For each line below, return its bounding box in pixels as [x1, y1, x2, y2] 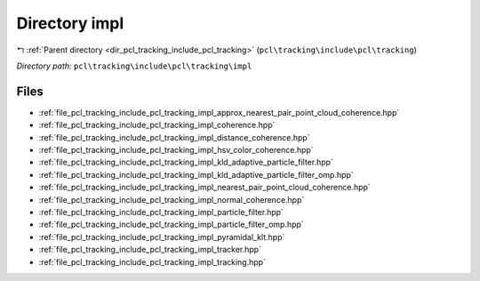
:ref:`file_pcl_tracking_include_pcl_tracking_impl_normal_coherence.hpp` [38, 194, 305, 205]
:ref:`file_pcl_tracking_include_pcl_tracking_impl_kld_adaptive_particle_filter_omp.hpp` [38, 169, 355, 180]
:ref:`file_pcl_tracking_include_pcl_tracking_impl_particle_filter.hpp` [38, 206, 284, 217]
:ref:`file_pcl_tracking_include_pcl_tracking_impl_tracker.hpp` [38, 245, 262, 255]
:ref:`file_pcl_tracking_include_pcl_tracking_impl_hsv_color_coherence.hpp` [38, 145, 315, 156]
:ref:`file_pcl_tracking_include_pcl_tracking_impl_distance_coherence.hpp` [38, 132, 310, 142]
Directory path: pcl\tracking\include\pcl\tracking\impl [16, 60, 252, 71]
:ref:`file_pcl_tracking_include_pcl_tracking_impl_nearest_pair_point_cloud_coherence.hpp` [38, 182, 371, 193]
